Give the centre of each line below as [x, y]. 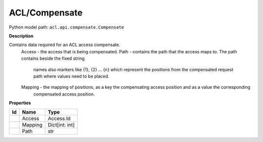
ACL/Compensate [46, 13]
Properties [20, 103]
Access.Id [59, 119]
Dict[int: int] [61, 125]
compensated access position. [64, 94]
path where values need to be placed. [71, 76]
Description [21, 36]
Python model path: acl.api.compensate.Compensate [66, 27]
